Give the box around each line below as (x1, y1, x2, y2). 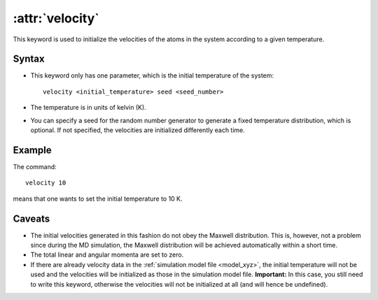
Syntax (13, 53, 45, 65)
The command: (13, 162, 57, 171)
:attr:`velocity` (13, 10, 99, 26)
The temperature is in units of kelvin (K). (30, 103, 146, 112)
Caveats (13, 213, 50, 224)
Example (13, 144, 52, 156)
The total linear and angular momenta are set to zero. (30, 250, 184, 259)
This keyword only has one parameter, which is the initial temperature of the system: (30, 71, 274, 80)
